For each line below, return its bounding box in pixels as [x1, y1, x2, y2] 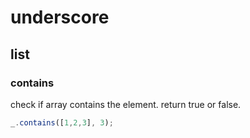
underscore [10, 6, 110, 29]
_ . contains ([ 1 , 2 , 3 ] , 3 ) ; [10, 117, 114, 128]
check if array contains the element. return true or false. [10, 98, 242, 110]
